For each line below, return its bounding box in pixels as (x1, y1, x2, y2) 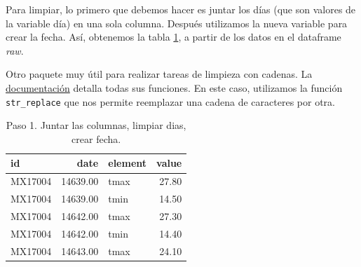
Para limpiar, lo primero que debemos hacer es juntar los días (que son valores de (6, 2, 356, 16)
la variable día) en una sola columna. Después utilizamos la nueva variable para (6, 15, 348, 30)
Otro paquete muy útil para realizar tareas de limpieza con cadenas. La (6, 67, 313, 81)
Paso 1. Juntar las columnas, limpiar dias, (6, 118, 186, 132)
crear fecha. (71, 131, 121, 146)
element (108, 156, 147, 170)
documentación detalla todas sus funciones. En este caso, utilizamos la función (6, 80, 343, 95)
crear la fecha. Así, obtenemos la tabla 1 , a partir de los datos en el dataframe (6, 29, 341, 44)
